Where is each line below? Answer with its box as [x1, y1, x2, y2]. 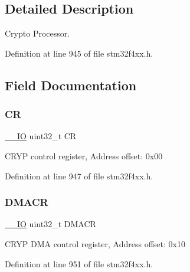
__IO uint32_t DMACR [5, 218, 96, 230]
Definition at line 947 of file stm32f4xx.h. [5, 169, 153, 182]
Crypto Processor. [5, 27, 70, 40]
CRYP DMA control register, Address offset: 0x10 [5, 237, 185, 250]
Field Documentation [5, 76, 137, 94]
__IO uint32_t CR [5, 130, 77, 142]
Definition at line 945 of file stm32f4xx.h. [5, 47, 153, 59]
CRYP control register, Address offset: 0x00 [5, 149, 163, 162]
